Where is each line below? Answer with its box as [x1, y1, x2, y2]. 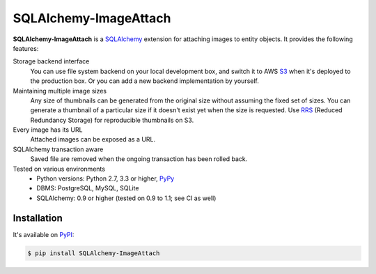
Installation [13, 212, 63, 224]
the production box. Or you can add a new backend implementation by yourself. [30, 77, 259, 85]
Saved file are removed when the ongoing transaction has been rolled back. [30, 155, 248, 163]
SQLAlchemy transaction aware [13, 145, 104, 153]
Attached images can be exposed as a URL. [30, 135, 156, 144]
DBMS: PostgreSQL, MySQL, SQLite [36, 184, 139, 192]
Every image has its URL [13, 125, 83, 134]
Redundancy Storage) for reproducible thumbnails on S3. [30, 116, 194, 124]
